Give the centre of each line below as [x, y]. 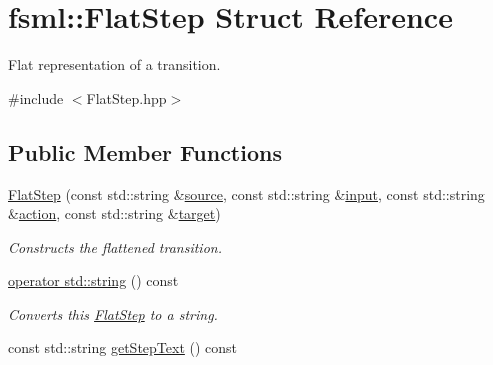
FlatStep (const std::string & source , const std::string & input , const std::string [246, 193]
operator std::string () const [93, 280]
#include [36, 97]
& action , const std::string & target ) [114, 213]
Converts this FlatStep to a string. [113, 313]
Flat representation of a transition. [114, 64]
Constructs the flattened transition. [115, 246]
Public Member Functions [145, 151]
